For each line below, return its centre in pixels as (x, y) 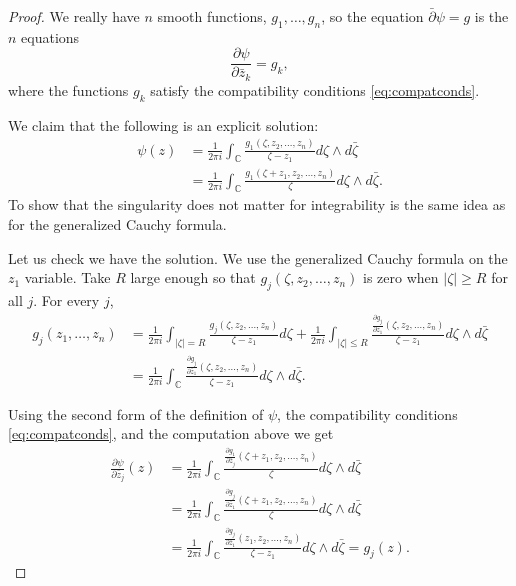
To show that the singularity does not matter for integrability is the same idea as (257, 204)
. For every (66, 299)
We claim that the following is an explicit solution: (163, 124)
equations (50, 36)
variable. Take (67, 277)
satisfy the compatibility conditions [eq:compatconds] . (315, 89)
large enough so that (193, 277)
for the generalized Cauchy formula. (117, 223)
